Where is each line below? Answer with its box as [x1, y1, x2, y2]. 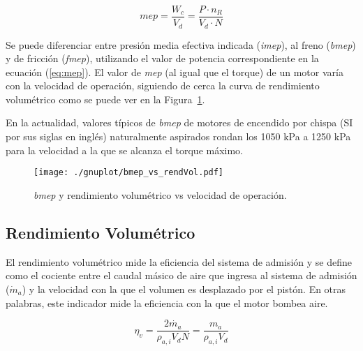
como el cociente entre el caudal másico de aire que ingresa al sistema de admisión [6, 268, 357, 283]
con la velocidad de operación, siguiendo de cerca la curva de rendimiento [6, 78, 320, 93]
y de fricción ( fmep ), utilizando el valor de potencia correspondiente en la [6, 51, 319, 66]
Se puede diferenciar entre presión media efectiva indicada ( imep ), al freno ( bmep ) [6, 37, 356, 52]
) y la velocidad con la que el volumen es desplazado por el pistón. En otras [22, 281, 346, 296]
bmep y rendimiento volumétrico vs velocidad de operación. [34, 187, 287, 202]
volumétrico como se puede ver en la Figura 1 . [6, 91, 205, 106]
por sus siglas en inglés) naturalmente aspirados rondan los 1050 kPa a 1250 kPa [6, 129, 351, 144]
